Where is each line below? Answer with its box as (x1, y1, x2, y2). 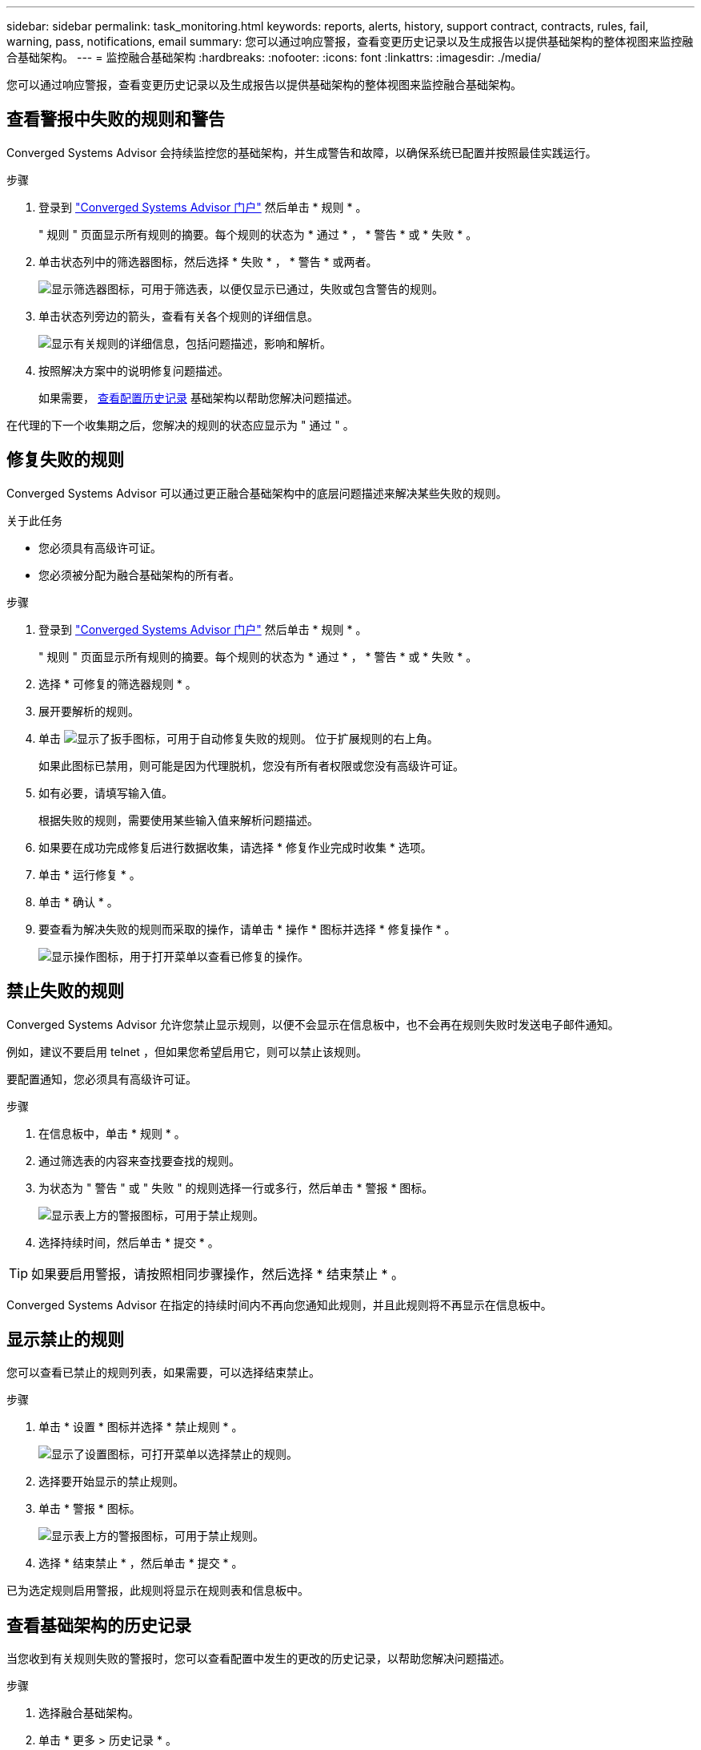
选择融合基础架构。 (38, 1706, 139, 1720)
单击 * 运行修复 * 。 (38, 867, 141, 881)
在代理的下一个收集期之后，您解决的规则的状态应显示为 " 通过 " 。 (6, 417, 355, 432)
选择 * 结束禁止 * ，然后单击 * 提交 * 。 (38, 1556, 243, 1571)
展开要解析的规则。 (38, 704, 139, 718)
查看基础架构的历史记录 (6, 1615, 191, 1635)
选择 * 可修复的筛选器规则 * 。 (38, 676, 197, 691)
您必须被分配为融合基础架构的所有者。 (38, 567, 240, 582)
